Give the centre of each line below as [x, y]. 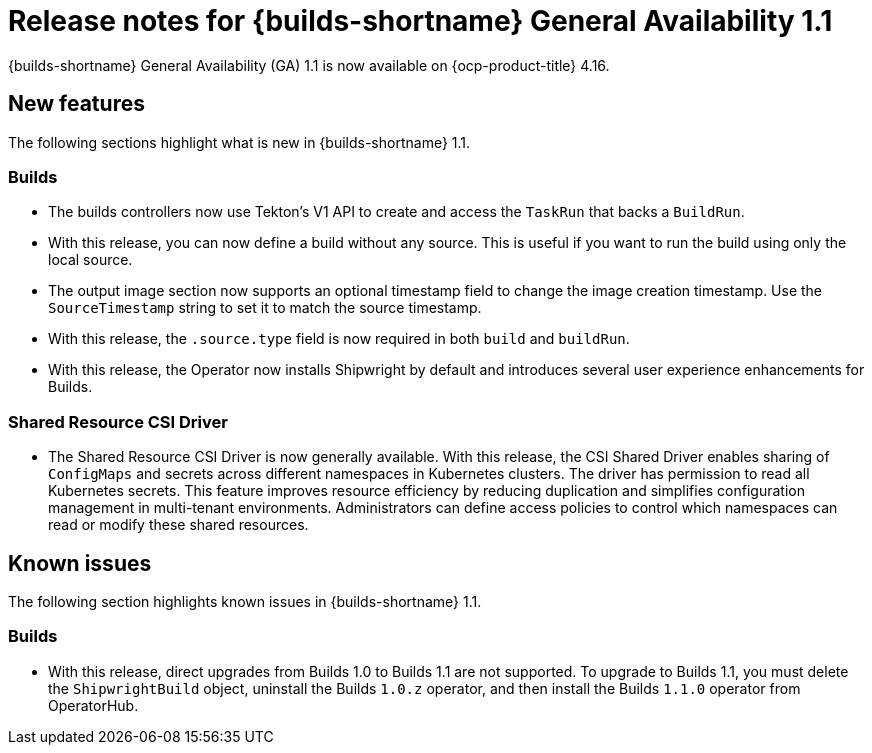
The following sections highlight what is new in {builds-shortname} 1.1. [239, 142]
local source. [90, 260]
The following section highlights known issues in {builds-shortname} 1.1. [245, 601]
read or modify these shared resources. [178, 525]
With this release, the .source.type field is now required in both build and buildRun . [339, 339]
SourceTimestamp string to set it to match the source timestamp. [265, 308]
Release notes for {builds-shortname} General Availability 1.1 [420, 21]
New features [76, 104]
